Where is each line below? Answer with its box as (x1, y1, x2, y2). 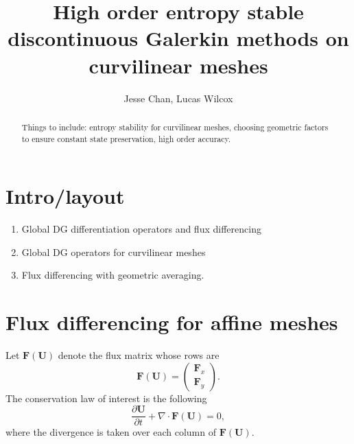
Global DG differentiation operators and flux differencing (21, 222, 261, 236)
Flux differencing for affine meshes (5, 308, 338, 336)
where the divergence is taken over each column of (5, 425, 216, 439)
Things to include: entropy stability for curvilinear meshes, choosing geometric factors (21, 121, 329, 132)
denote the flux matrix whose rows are (58, 348, 220, 362)
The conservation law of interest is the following (5, 390, 207, 405)
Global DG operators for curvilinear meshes (21, 244, 206, 259)
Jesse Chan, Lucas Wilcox (123, 91, 233, 105)
